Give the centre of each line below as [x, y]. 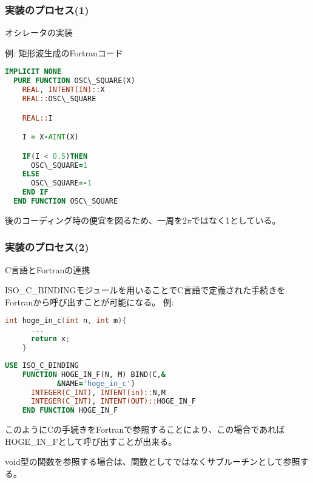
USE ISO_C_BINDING [42, 365]
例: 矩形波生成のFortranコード [64, 52]
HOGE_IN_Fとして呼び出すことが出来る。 [91, 441]
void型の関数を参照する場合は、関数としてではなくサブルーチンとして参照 [153, 461]
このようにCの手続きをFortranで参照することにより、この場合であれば [145, 429]
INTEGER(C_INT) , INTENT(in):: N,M [98, 392]
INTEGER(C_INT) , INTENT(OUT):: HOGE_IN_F [113, 401]
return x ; [50, 339]
